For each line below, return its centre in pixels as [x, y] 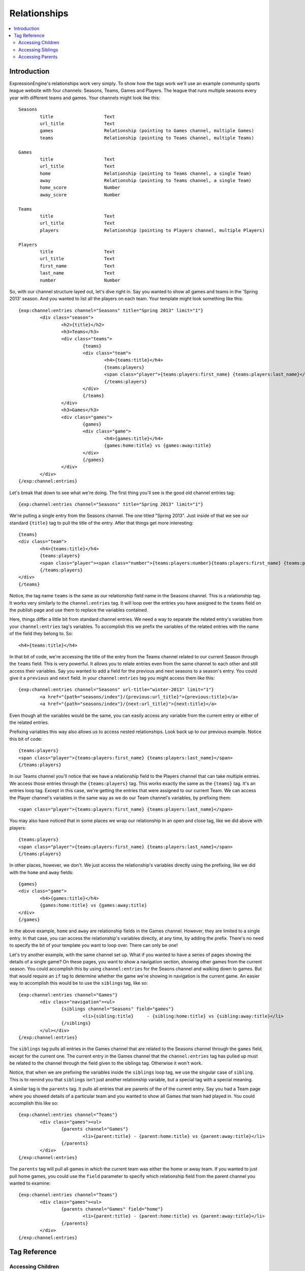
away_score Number [80, 195]
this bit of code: [26, 739]
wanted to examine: [30, 1183]
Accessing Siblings [38, 50]
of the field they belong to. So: [41, 633]
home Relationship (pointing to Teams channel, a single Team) [146, 173]
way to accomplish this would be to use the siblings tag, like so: [79, 983]
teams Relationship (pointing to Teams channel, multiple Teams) [147, 138]
